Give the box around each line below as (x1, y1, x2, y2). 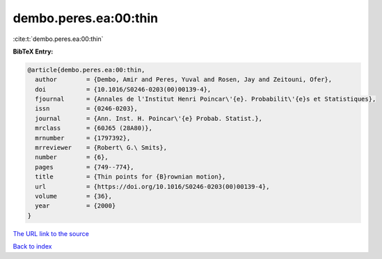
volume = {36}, (35, 192, 113, 200)
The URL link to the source (13, 229, 90, 237)
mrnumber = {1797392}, (35, 134, 131, 142)
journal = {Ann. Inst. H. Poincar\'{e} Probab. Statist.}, (35, 115, 263, 122)
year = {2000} (35, 202, 116, 210)
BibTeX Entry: (13, 47, 54, 56)
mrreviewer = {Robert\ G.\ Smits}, (35, 144, 167, 152)
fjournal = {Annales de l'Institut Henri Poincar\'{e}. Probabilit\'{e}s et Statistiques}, (35, 95, 376, 103)
